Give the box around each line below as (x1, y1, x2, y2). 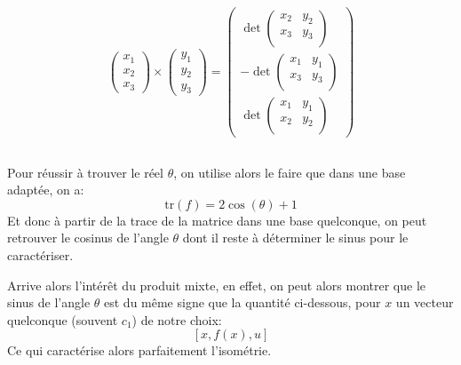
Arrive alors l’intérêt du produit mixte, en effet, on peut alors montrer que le (7, 275, 426, 294)
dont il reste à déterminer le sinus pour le (182, 228, 409, 247)
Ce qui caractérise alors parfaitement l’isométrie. (7, 341, 272, 360)
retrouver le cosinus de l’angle (7, 228, 169, 247)
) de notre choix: (131, 310, 222, 329)
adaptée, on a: (7, 180, 84, 199)
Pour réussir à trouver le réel (7, 163, 163, 181)
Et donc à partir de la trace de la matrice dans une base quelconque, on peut (7, 210, 427, 229)
